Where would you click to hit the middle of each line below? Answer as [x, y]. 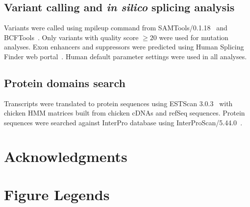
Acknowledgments [66, 156]
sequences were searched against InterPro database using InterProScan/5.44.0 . [123, 122]
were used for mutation [194, 37]
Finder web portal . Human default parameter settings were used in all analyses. [125, 56]
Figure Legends [57, 195]
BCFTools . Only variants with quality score [71, 37]
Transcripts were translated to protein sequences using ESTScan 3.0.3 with [118, 103]
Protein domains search [65, 82]
